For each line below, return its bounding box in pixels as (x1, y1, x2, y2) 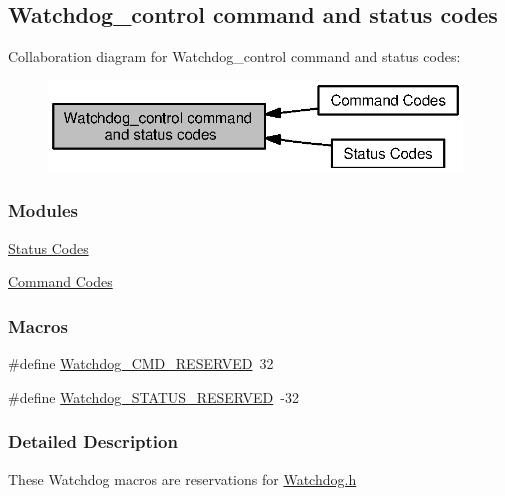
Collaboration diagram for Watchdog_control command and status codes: (8, 46, 461, 67)
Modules (8, 198, 78, 223)
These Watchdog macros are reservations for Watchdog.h (8, 468, 357, 489)
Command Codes (8, 271, 113, 292)
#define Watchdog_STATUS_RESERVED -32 (8, 386, 299, 407)
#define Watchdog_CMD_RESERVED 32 (8, 353, 274, 374)
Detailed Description (8, 429, 178, 454)
